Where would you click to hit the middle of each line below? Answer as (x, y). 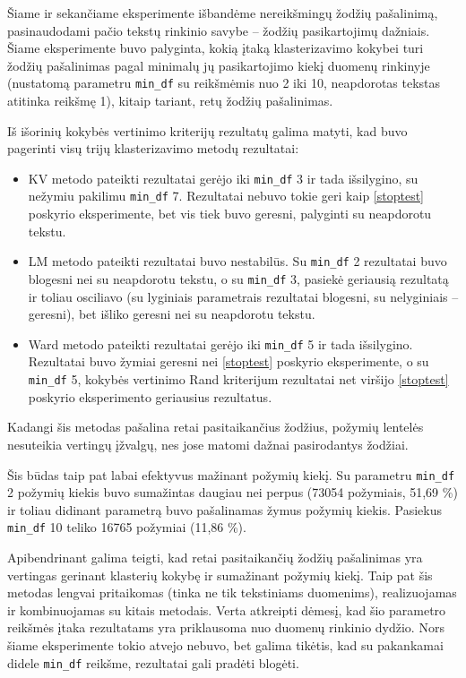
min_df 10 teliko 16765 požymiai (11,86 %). (127, 527)
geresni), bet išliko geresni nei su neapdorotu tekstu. (172, 314)
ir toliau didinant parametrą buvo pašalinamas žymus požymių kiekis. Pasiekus (224, 509)
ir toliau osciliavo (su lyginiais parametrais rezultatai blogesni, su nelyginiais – (243, 296)
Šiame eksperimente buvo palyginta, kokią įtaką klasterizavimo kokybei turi (216, 48)
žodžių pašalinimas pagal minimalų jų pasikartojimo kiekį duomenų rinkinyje (219, 65)
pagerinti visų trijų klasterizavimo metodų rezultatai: (153, 148)
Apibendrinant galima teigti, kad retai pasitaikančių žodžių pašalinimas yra (215, 557)
